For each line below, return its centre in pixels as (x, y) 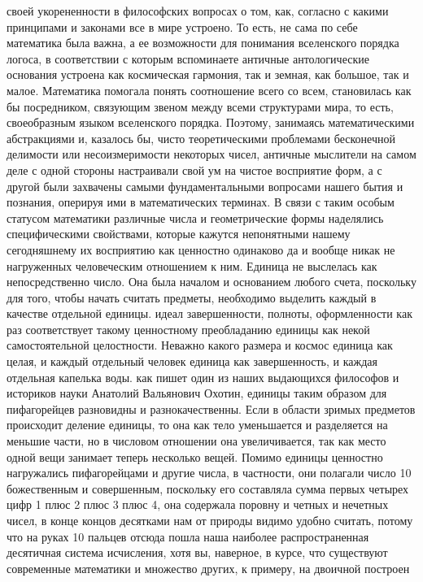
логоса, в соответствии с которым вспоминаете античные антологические (188, 58)
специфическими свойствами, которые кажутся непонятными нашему (179, 234)
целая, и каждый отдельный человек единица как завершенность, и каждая (192, 361)
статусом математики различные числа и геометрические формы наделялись (195, 217)
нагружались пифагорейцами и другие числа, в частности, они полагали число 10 (209, 473)
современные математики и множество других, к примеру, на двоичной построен (208, 568)
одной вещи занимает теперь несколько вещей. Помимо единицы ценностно (195, 456)
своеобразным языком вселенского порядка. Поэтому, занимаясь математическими (211, 122)
